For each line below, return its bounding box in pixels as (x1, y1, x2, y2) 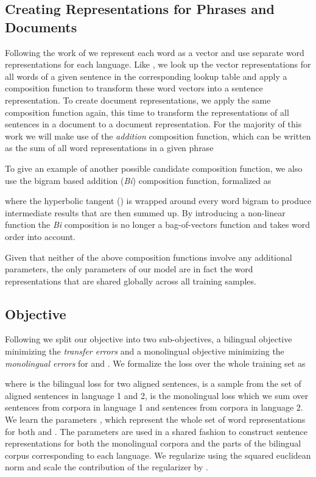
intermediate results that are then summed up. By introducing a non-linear (5, 206, 286, 219)
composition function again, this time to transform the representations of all (5, 105, 289, 118)
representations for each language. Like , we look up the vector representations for (5, 58, 311, 71)
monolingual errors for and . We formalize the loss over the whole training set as (5, 356, 306, 369)
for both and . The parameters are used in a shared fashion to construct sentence (5, 425, 307, 437)
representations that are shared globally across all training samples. (5, 274, 256, 287)
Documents (5, 17, 77, 36)
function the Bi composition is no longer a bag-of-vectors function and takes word (5, 218, 311, 231)
